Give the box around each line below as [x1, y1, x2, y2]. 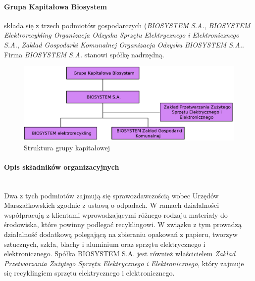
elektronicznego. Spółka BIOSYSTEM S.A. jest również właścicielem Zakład [4, 248, 236, 259]
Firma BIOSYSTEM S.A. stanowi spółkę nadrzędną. [4, 49, 164, 59]
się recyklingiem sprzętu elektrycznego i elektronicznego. [4, 268, 175, 278]
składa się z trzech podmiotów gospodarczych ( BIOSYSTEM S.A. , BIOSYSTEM [4, 20, 251, 30]
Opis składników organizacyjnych [4, 161, 119, 172]
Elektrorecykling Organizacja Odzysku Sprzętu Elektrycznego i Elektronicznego [4, 30, 240, 40]
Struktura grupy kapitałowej [24, 142, 110, 152]
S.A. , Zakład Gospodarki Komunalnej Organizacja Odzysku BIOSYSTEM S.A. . [4, 39, 244, 49]
